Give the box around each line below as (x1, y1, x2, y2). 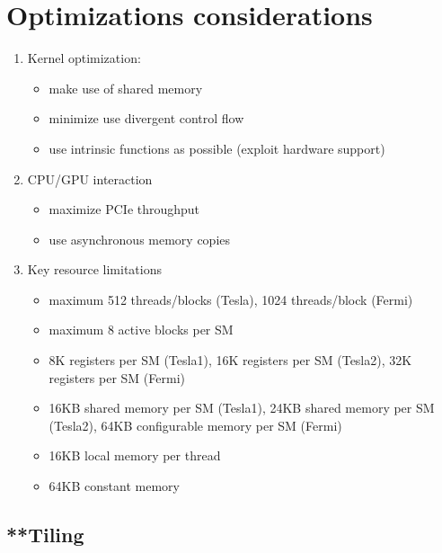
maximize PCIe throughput (49, 200, 200, 219)
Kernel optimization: (27, 49, 141, 67)
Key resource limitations (27, 260, 162, 279)
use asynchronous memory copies (49, 229, 231, 248)
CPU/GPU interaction (27, 169, 153, 188)
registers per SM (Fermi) (49, 368, 185, 387)
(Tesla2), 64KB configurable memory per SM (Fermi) (49, 415, 342, 434)
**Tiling (6, 521, 84, 549)
